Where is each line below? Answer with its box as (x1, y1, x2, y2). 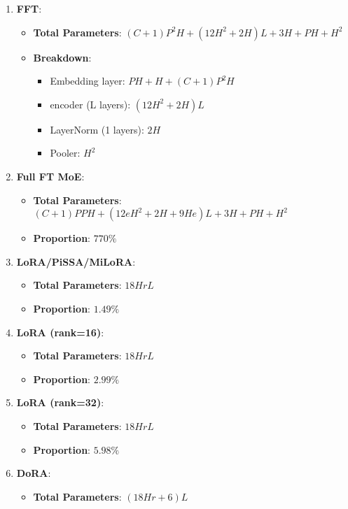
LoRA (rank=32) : (16, 395, 104, 410)
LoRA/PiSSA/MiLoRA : (16, 254, 136, 268)
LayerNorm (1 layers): (50, 122, 144, 136)
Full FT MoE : (16, 169, 85, 183)
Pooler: (50, 145, 81, 160)
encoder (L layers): (50, 96, 131, 111)
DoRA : (16, 466, 51, 480)
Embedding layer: (50, 73, 125, 88)
